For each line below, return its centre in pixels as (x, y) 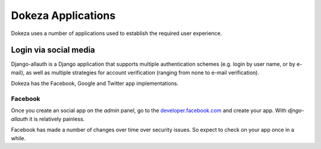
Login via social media (53, 50)
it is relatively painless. (57, 119)
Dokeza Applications (63, 15)
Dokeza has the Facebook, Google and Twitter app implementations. (95, 84)
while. (18, 138)
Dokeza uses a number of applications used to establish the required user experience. (117, 33)
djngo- (296, 110)
